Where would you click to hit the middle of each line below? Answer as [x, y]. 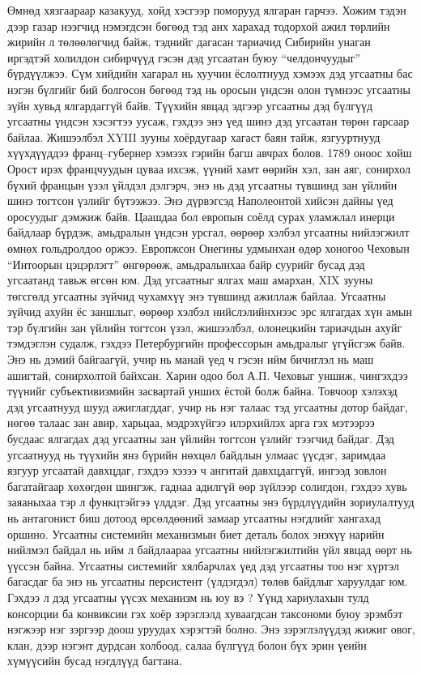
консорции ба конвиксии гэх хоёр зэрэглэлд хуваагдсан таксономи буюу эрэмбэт [205, 613]
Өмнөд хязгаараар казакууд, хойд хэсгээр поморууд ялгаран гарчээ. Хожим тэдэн [207, 10]
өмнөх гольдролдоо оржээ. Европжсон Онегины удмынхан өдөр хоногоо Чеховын [208, 247]
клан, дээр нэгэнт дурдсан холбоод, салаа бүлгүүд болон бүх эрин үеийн [187, 644]
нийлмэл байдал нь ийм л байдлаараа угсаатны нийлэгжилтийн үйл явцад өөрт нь [210, 550]
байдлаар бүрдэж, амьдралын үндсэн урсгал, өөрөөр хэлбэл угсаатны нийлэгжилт [208, 232]
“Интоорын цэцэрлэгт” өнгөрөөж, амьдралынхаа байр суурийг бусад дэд [186, 264]
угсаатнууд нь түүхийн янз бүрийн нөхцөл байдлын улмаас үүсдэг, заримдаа [197, 454]
